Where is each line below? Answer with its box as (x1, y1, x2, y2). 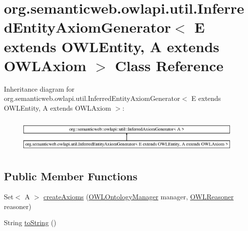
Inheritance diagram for (4, 83, 75, 94)
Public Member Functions (4, 169, 137, 184)
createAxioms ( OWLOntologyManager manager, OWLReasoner (43, 192, 234, 202)
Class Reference (114, 55, 224, 75)
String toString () (4, 217, 57, 228)
